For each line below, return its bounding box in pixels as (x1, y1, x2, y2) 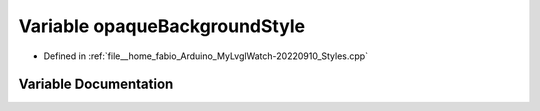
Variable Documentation (18, 76, 174, 93)
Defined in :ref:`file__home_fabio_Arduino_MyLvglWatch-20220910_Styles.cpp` (43, 50, 369, 62)
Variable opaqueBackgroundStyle (18, 15, 305, 37)
